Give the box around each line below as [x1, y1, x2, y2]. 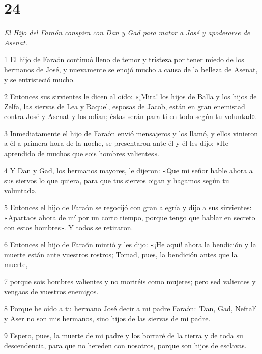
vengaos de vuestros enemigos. [4, 286, 99, 297]
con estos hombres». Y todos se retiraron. [4, 222, 133, 232]
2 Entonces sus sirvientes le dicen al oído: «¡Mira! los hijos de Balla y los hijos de [4, 91, 257, 102]
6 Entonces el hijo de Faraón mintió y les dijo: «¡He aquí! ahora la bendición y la [4, 239, 256, 250]
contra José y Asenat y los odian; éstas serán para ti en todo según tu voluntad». [4, 111, 257, 122]
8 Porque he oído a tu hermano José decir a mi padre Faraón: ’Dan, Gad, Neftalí [4, 303, 256, 314]
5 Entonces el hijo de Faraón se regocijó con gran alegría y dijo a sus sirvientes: [4, 202, 252, 213]
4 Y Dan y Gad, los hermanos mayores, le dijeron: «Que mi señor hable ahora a [4, 165, 253, 175]
